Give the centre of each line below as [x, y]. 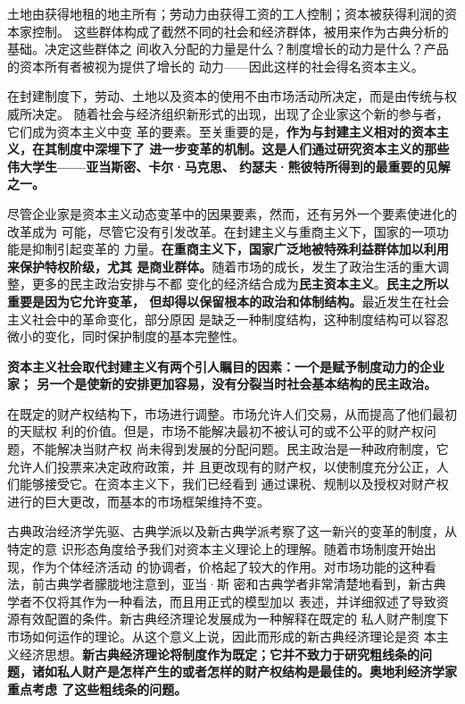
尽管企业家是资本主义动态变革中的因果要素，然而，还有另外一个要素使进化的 [232, 213]
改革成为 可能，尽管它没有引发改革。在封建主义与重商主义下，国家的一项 [222, 231]
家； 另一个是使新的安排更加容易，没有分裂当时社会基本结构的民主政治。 [222, 384]
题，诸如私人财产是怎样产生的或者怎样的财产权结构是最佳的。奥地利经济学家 [232, 671]
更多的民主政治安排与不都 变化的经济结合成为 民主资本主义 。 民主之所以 [240, 284]
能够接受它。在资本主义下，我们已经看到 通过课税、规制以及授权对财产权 [234, 484]
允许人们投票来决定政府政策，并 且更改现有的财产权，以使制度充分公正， [222, 466]
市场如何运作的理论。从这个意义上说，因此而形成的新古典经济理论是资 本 [222, 636]
